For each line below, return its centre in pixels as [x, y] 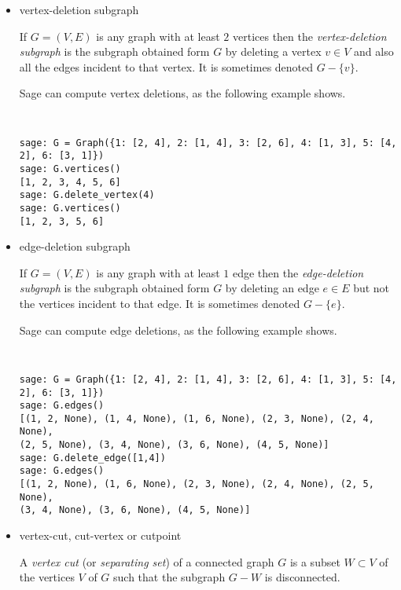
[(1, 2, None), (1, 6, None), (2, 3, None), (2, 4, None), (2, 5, [197, 484]
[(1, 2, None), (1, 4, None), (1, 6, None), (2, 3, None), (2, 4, [197, 418]
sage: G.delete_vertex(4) [87, 195]
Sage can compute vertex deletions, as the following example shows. [182, 93]
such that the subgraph [169, 577]
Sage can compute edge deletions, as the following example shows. [178, 330]
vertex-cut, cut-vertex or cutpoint [100, 535]
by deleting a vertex [273, 51]
